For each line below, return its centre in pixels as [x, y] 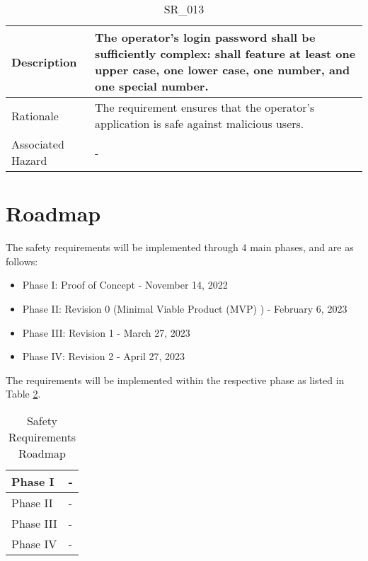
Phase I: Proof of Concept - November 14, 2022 [125, 285]
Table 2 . [23, 394]
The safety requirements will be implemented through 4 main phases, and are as [180, 247]
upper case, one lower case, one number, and [223, 70]
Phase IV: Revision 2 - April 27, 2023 [104, 356]
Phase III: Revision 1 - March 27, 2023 [106, 332]
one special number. [152, 86]
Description [44, 62]
